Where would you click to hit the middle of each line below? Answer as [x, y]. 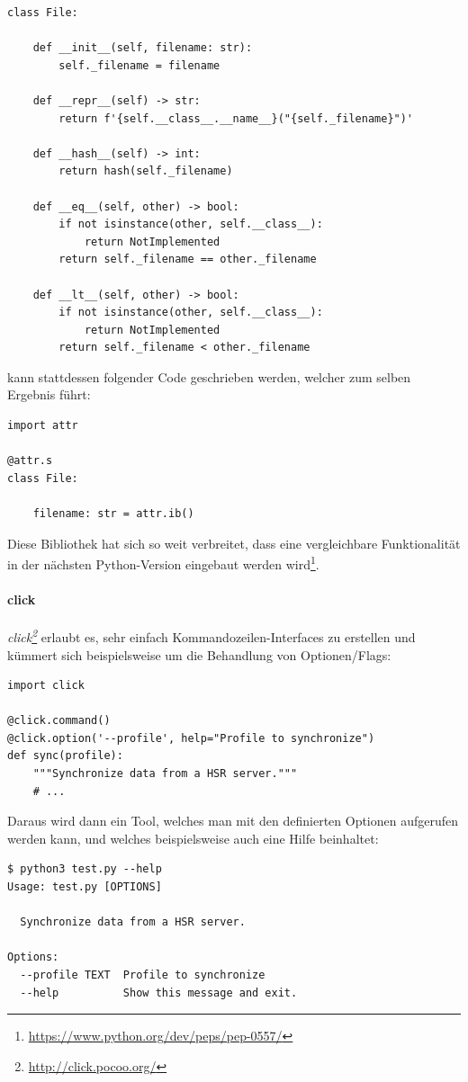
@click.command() [59, 721]
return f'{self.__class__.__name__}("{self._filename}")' [236, 118]
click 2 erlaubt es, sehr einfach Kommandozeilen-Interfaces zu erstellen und [211, 635]
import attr [43, 426]
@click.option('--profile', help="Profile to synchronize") [191, 738]
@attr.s [30, 461]
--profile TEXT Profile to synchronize [143, 975]
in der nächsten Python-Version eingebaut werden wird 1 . [163, 563]
